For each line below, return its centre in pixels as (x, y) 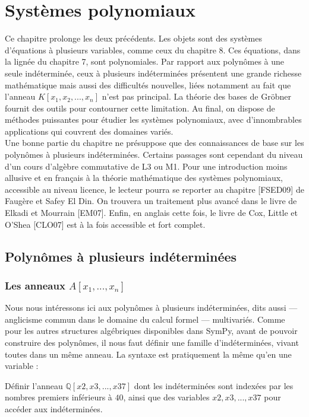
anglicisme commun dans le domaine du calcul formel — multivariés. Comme (145, 319)
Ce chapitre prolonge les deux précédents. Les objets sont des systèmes (133, 38)
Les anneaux (35, 285)
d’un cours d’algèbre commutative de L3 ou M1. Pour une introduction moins (146, 166)
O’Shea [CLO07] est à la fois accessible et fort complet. (105, 224)
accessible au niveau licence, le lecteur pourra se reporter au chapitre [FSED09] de (154, 189)
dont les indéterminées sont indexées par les (214, 385)
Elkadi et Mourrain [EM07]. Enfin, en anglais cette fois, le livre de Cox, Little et (152, 213)
